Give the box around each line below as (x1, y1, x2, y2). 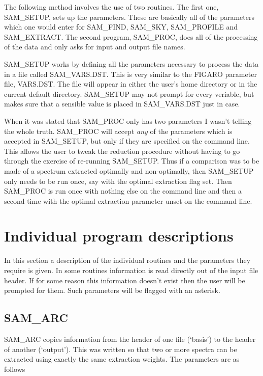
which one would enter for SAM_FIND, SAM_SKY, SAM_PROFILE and (4, 21, 238, 32)
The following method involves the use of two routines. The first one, (4, 2, 219, 12)
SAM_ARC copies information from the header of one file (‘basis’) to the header (4, 333, 256, 344)
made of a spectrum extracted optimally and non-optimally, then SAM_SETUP (4, 165, 254, 176)
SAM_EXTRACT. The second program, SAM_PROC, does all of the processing (4, 31, 258, 42)
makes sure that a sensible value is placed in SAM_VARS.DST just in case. (4, 98, 240, 109)
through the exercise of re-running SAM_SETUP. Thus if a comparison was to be (4, 155, 259, 166)
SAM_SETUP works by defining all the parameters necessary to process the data (4, 58, 259, 69)
